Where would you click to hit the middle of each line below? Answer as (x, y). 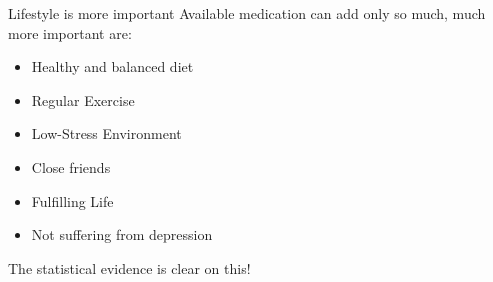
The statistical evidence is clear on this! (129, 267)
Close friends (71, 166)
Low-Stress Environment (106, 133)
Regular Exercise (83, 99)
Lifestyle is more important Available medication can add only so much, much (247, 13)
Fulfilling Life (72, 200)
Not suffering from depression (122, 234)
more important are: (70, 32)
